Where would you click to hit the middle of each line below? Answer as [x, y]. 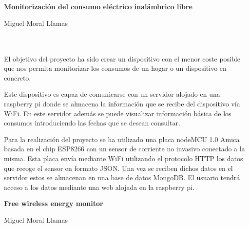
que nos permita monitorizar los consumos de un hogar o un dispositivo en [115, 68]
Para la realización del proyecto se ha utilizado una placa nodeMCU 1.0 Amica [122, 139]
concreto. [18, 77]
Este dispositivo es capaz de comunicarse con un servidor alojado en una [112, 94]
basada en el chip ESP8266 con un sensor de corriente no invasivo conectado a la [124, 149]
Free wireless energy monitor [54, 203]
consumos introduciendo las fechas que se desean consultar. [92, 123]
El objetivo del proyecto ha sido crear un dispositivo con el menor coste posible [122, 58]
